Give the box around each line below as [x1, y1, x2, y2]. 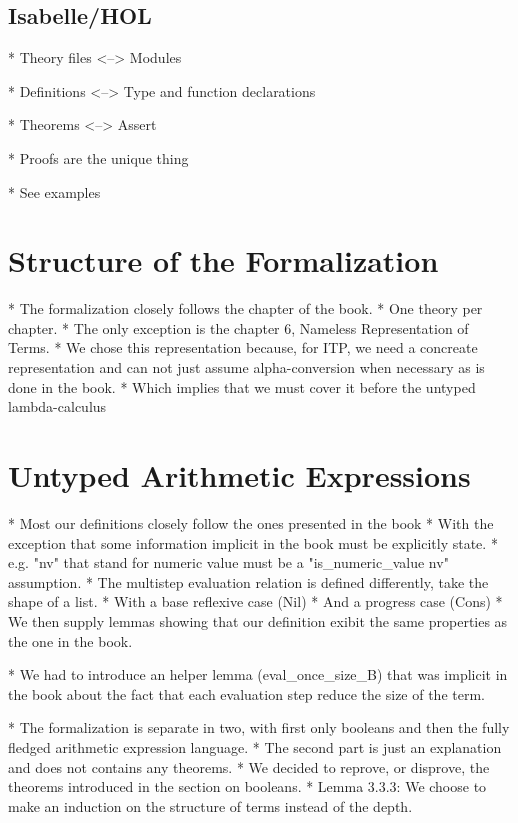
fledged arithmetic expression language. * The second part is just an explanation [8, 736, 502, 757]
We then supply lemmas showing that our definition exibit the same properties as [8, 610, 508, 631]
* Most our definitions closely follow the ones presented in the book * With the [8, 512, 494, 533]
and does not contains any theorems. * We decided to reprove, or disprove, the [8, 756, 490, 777]
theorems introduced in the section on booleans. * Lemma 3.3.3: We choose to [8, 776, 487, 797]
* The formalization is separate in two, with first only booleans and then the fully [8, 717, 510, 738]
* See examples [8, 181, 101, 202]
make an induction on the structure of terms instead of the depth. [8, 795, 413, 816]
